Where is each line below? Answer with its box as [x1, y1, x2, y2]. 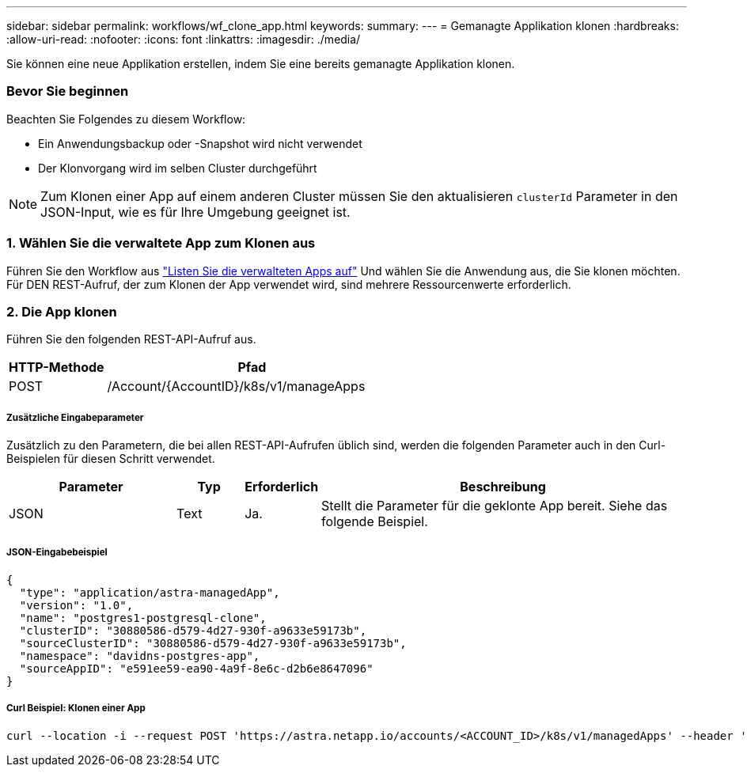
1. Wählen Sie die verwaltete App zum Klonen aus [6, 235, 316, 252]
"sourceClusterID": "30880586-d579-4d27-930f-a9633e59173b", [19, 636, 407, 650]
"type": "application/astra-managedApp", [19, 585, 280, 599]
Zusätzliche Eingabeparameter [6, 411, 144, 423]
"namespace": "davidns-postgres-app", [19, 649, 260, 662]
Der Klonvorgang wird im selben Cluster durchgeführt [38, 161, 317, 175]
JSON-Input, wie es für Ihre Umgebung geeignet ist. [40, 203, 351, 220]
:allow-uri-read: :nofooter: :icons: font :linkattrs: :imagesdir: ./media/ [6, 32, 361, 46]
